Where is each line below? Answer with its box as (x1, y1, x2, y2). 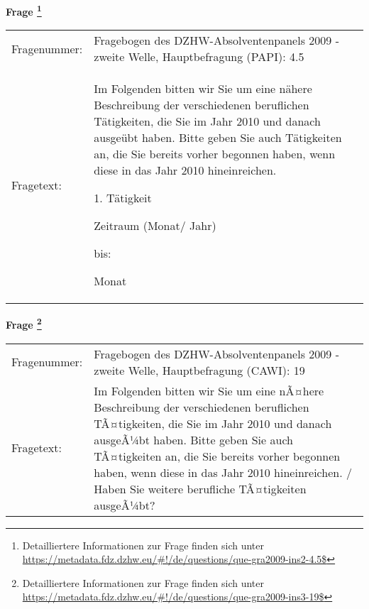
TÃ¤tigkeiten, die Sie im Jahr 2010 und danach (94, 415, 332, 432)
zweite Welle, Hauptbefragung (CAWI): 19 (94, 361, 305, 378)
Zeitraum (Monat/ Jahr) (94, 217, 216, 234)
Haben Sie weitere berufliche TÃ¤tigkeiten (94, 480, 307, 497)
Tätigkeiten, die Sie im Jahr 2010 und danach (94, 113, 321, 130)
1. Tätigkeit (94, 190, 152, 207)
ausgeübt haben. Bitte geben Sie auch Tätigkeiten (94, 129, 342, 146)
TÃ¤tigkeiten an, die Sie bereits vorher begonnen (94, 447, 341, 464)
